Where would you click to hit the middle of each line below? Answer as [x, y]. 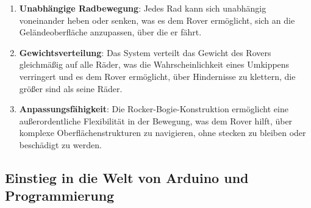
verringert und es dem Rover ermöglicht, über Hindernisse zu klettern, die [157, 76]
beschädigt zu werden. [60, 144]
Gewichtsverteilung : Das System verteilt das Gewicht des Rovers [145, 52]
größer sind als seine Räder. [71, 88]
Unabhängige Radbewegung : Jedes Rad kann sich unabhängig [143, 8]
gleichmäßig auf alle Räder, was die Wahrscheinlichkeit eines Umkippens [154, 64]
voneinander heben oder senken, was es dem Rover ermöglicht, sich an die [157, 20]
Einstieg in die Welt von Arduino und [127, 177]
